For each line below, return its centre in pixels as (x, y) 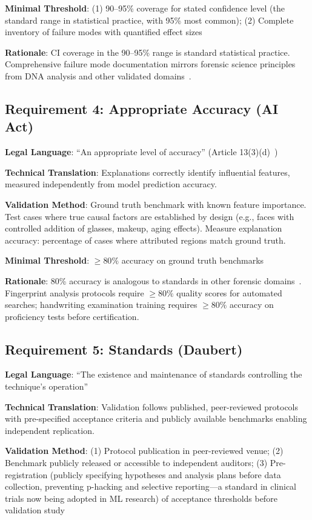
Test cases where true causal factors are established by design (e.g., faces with (150, 216)
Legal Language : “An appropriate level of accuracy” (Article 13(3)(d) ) (141, 152)
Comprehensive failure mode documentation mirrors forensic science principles (150, 64)
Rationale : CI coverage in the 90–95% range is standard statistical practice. (148, 52)
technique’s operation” (47, 386)
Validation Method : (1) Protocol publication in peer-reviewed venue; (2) (144, 451)
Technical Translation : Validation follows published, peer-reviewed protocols (152, 406)
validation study (35, 510)
